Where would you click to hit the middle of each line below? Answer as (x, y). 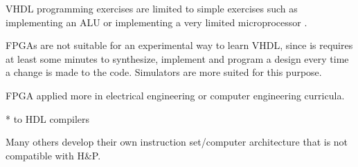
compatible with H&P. (53, 155)
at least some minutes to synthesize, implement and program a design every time (177, 58)
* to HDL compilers (48, 118)
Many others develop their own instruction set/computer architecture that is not (177, 142)
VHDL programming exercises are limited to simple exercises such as (152, 8)
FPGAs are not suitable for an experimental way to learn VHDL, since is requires (179, 45)
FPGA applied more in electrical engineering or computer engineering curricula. (175, 95)
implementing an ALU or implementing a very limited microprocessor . (156, 22)
